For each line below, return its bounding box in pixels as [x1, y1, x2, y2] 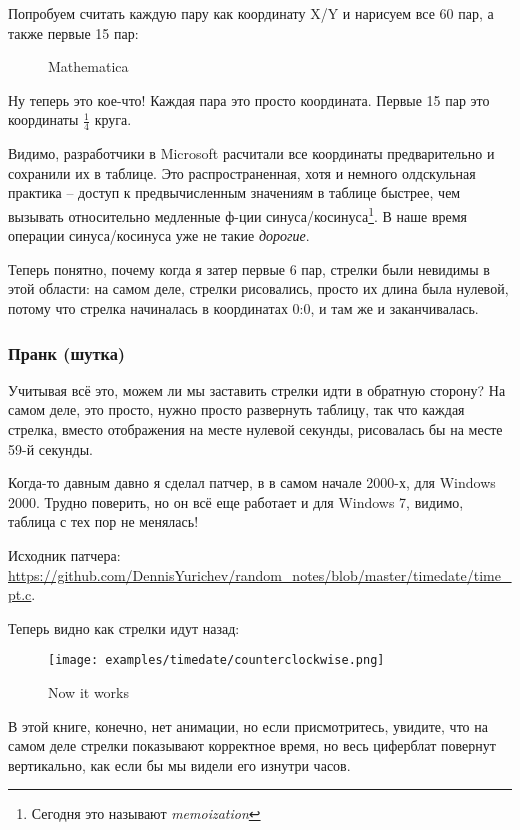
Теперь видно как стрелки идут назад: [8, 617, 240, 638]
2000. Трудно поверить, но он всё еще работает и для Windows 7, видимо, [8, 491, 464, 512]
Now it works [48, 682, 129, 703]
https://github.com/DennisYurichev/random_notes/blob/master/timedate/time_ [8, 564, 512, 585]
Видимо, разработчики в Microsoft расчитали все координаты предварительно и [8, 143, 495, 164]
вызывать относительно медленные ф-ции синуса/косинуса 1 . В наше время [8, 202, 468, 226]
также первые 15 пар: [8, 22, 139, 43]
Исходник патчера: [8, 544, 121, 565]
